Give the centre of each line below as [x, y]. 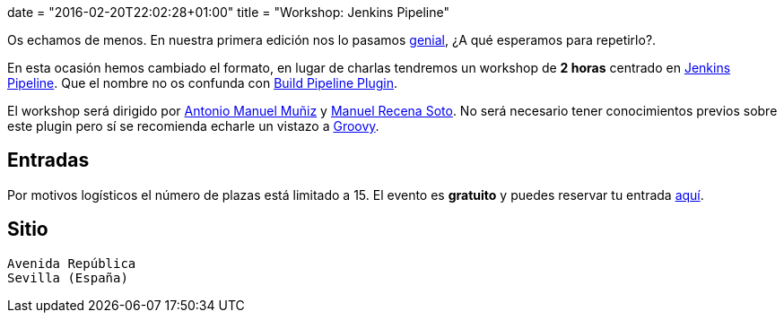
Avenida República [72, 263]
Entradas [48, 160]
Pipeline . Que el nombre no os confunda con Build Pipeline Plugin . [203, 83]
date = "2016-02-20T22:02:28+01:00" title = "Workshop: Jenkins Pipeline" [229, 12]
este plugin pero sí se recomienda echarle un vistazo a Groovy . [193, 126]
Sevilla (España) [68, 277]
